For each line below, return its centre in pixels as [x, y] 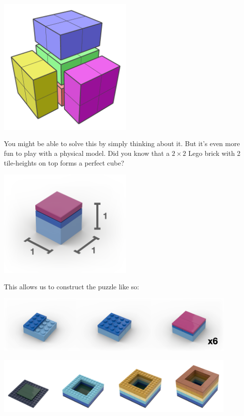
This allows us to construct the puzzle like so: [72, 286]
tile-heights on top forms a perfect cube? [64, 162]
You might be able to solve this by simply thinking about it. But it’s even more [122, 143]
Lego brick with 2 [214, 153]
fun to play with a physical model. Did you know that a [87, 153]
